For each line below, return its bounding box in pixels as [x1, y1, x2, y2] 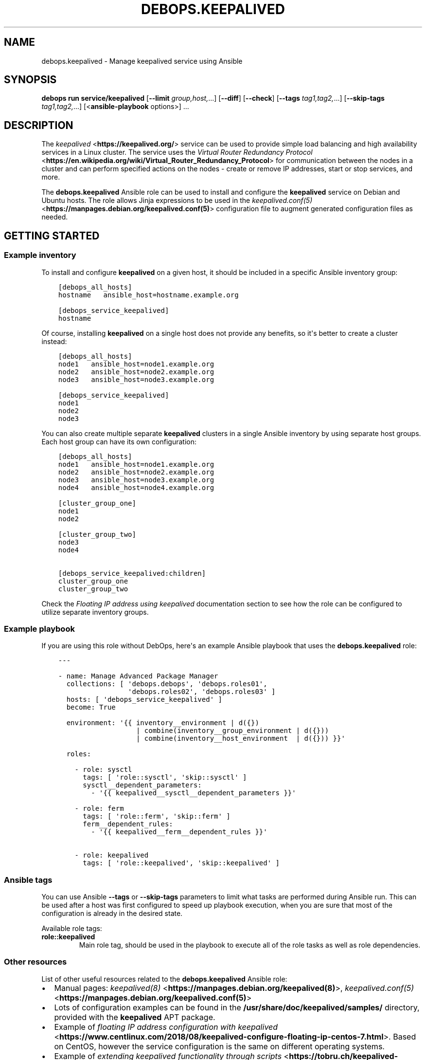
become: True [66, 703, 116, 712]
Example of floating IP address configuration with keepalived [54, 1022, 278, 1032]
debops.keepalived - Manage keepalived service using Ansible [41, 56, 243, 65]
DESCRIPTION [4, 119, 73, 131]
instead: [41, 337, 67, 346]
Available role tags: [41, 924, 102, 932]
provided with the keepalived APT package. [54, 1012, 215, 1022]
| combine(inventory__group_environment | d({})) [136, 727, 329, 735]
